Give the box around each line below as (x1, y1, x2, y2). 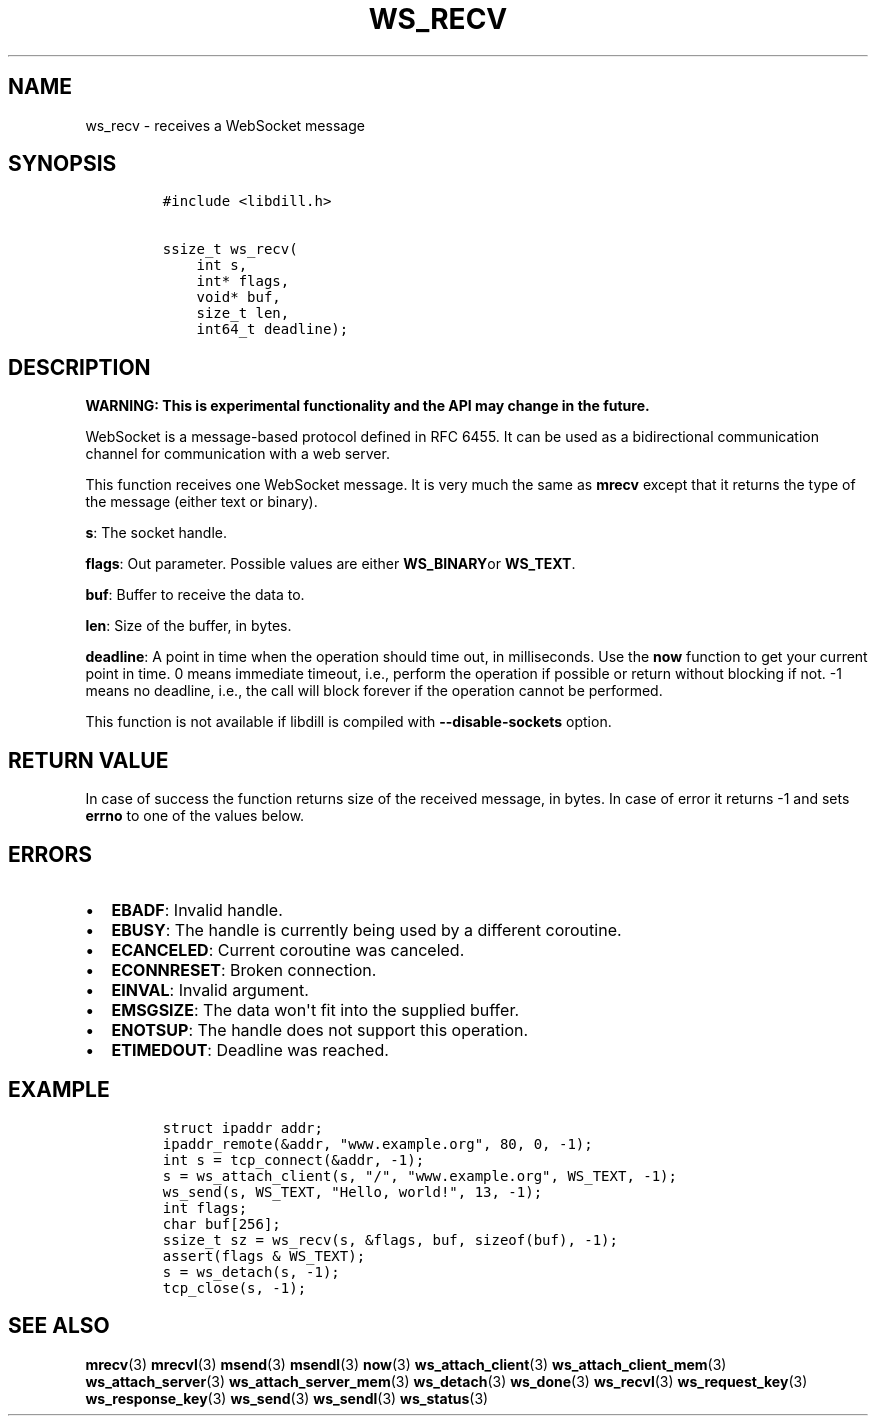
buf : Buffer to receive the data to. (85, 586, 305, 604)
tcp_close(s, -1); (162, 1279, 307, 1296)
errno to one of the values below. (85, 807, 305, 825)
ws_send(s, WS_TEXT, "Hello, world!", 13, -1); (162, 1183, 543, 1200)
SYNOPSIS (8, 151, 117, 177)
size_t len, (196, 305, 290, 322)
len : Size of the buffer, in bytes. (85, 617, 292, 635)
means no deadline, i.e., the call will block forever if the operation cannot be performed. (85, 682, 663, 700)
